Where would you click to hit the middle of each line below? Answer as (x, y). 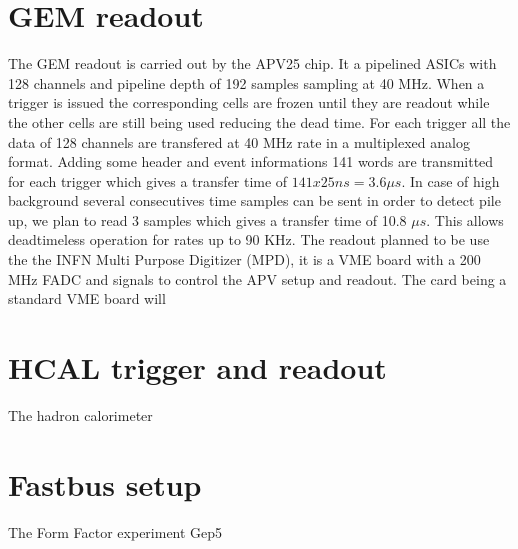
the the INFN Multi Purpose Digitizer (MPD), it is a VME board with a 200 (244, 259)
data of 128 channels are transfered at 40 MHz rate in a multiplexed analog (239, 141)
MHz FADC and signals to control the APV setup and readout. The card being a (257, 278)
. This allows (465, 219)
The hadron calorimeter (80, 414)
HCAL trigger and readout (197, 367)
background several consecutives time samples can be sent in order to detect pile (254, 200)
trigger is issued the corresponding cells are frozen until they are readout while (249, 102)
